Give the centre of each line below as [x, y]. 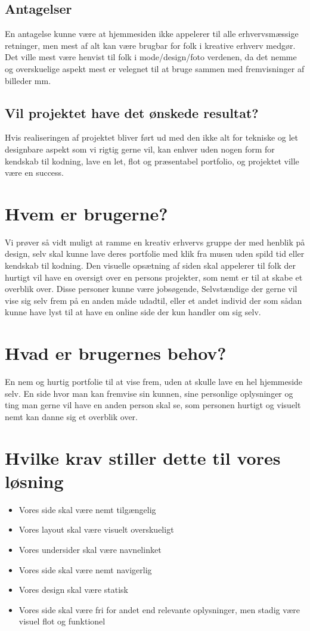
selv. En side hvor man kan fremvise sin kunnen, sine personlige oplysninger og [149, 393]
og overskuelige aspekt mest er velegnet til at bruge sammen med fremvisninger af [155, 68]
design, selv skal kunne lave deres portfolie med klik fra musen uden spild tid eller [155, 254]
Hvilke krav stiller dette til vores [143, 457]
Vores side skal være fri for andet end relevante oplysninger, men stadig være [159, 609]
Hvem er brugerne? [86, 213]
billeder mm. [28, 80]
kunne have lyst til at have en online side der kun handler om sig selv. [133, 312]
